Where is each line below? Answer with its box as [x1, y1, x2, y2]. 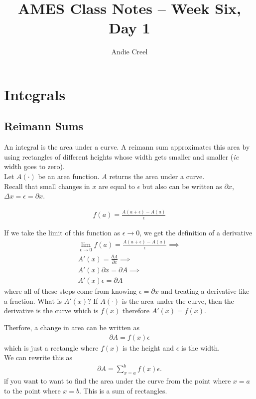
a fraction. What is [4, 295, 62, 306]
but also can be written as [142, 181, 222, 191]
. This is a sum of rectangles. [79, 385, 167, 396]
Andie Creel [111, 46, 148, 57]
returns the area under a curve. [109, 171, 205, 182]
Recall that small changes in [4, 181, 90, 191]
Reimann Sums [4, 118, 84, 134]
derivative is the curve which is [4, 305, 99, 316]
